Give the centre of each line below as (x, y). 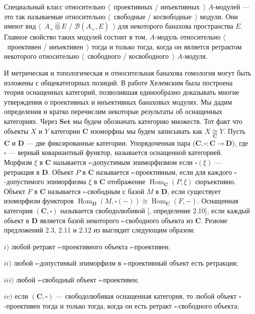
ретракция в (22, 172)
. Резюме (214, 220)
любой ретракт (33, 246)
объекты (16, 131)
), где (240, 142)
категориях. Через (31, 121)
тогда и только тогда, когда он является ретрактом (166, 46)
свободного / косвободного (128, 56)
